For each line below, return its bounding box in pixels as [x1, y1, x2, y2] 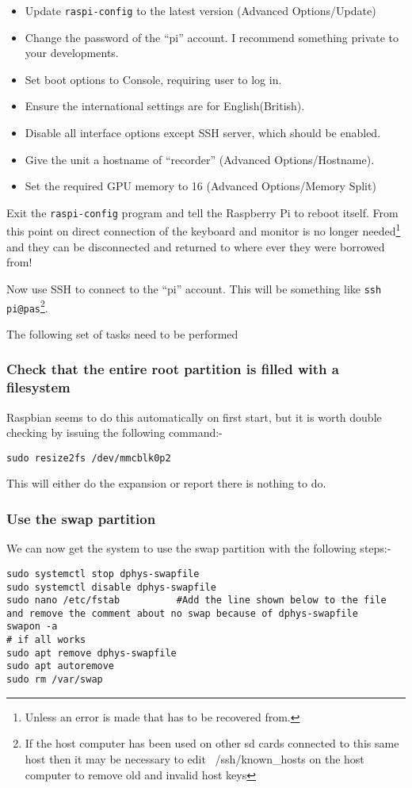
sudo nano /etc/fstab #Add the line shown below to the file [6, 595, 387, 606]
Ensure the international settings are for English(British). [25, 98, 305, 114]
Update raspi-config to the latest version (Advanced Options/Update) [25, 2, 376, 18]
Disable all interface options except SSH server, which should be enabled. [25, 124, 381, 141]
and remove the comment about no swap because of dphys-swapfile [6, 607, 358, 619]
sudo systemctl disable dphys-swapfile [6, 581, 216, 593]
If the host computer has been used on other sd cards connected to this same [25, 735, 399, 752]
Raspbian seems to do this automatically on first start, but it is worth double [6, 408, 382, 425]
